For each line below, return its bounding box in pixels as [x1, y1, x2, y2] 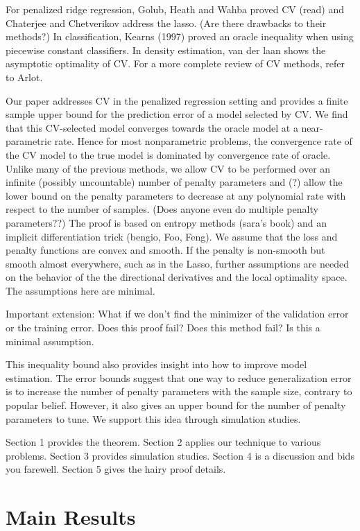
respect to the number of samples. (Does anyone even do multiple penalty [6, 202, 318, 216]
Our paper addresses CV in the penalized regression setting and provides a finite [6, 93, 348, 107]
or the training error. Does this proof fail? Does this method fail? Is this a [6, 320, 320, 335]
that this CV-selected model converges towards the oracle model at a [6, 120, 298, 134]
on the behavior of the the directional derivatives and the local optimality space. [6, 270, 348, 284]
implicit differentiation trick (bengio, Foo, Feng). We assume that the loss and [6, 229, 338, 243]
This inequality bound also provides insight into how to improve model [6, 357, 307, 372]
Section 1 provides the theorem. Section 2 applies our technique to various [6, 435, 321, 449]
